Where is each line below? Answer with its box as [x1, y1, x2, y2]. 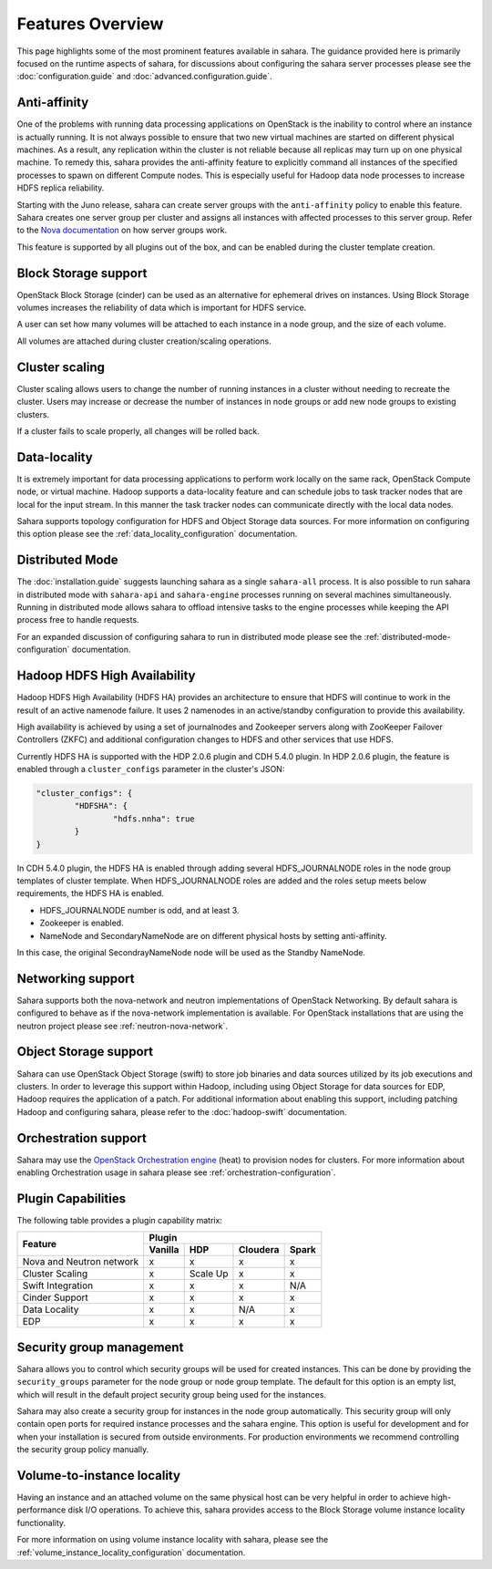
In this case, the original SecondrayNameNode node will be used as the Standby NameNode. [16, 946, 366, 957]
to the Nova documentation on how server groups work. [16, 224, 228, 236]
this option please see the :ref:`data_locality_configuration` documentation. [16, 529, 298, 540]
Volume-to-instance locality [16, 1468, 181, 1483]
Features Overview [16, 14, 164, 34]
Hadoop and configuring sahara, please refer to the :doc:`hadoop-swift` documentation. [16, 1106, 347, 1117]
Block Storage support [16, 265, 148, 281]
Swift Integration [22, 1279, 94, 1292]
